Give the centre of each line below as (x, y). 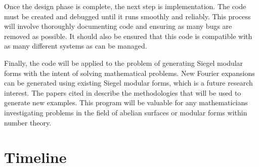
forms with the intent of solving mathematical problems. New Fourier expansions (129, 73)
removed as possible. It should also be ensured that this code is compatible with (128, 36)
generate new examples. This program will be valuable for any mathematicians (126, 102)
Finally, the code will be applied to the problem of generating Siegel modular (124, 62)
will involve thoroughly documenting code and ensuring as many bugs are (118, 26)
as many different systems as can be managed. (76, 46)
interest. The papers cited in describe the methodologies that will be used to (123, 92)
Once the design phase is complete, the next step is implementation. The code (125, 6)
